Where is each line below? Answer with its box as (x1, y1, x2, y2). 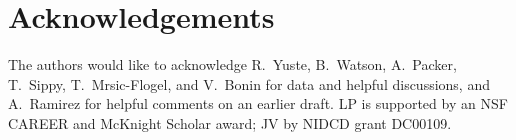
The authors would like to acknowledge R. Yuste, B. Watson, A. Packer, (8, 54, 457, 75)
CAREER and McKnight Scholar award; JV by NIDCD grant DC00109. (8, 112, 452, 133)
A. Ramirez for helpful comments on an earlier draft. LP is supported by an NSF (8, 93, 508, 114)
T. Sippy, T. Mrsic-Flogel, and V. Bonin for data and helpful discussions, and (8, 73, 490, 94)
